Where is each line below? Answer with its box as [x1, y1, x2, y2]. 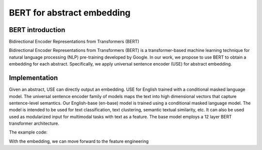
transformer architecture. [9, 120, 59, 126]
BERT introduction [9, 26, 65, 34]
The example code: [9, 129, 48, 135]
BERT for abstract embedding [9, 7, 131, 18]
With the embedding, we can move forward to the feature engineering [9, 138, 149, 144]
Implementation [9, 74, 58, 82]
